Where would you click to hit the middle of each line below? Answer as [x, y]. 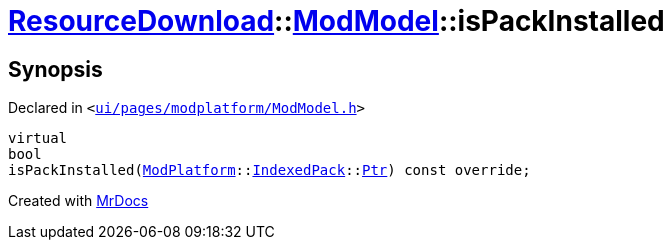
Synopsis [55, 69]
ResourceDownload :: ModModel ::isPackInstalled [336, 21]
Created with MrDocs [78, 201]
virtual [38, 138]
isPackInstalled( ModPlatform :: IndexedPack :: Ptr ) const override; [269, 170]
